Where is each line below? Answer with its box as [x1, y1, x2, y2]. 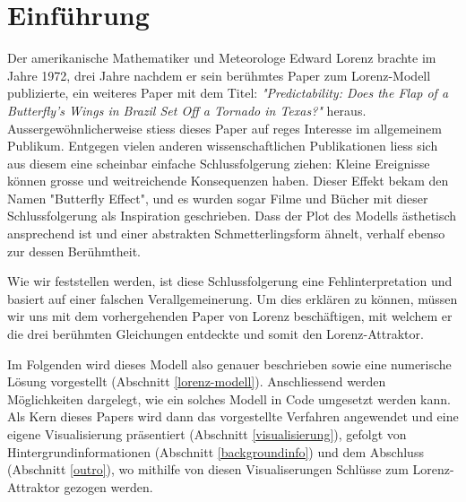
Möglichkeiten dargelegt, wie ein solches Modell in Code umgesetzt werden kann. [7, 389, 451, 408]
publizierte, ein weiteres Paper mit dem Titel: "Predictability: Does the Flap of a [7, 83, 449, 102]
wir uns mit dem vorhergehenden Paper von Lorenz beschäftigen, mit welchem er [7, 307, 453, 325]
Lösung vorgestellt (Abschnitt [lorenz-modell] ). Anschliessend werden [7, 372, 386, 391]
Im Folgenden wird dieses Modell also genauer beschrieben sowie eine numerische [7, 354, 452, 373]
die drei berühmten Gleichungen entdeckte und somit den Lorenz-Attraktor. [7, 325, 424, 343]
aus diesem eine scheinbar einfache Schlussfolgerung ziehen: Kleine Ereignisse [7, 153, 430, 172]
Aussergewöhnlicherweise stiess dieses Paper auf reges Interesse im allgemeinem [7, 118, 442, 137]
